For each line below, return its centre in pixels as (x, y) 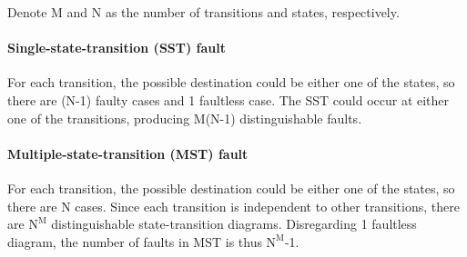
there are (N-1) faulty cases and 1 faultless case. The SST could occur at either (228, 99)
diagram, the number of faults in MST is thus (135, 241)
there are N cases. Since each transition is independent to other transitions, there (233, 206)
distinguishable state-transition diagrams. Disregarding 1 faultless (234, 224)
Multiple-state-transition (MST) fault (128, 153)
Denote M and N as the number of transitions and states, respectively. (203, 12)
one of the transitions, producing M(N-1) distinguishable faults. (185, 118)
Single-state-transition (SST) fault (117, 48)
